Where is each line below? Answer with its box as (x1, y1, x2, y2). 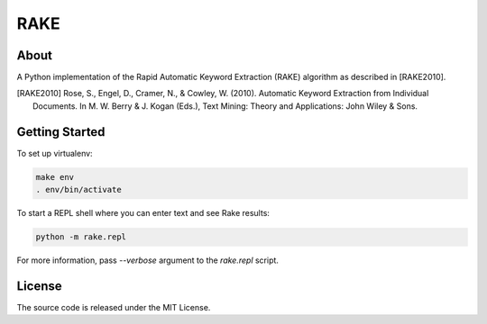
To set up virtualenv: (16, 148, 94, 158)
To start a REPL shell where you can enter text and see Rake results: (16, 208, 271, 219)
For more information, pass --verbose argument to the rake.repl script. (16, 255, 280, 265)
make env (35, 172, 75, 182)
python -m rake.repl (35, 232, 126, 242)
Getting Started (16, 124, 106, 139)
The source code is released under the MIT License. (16, 301, 211, 312)
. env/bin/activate (35, 184, 122, 195)
